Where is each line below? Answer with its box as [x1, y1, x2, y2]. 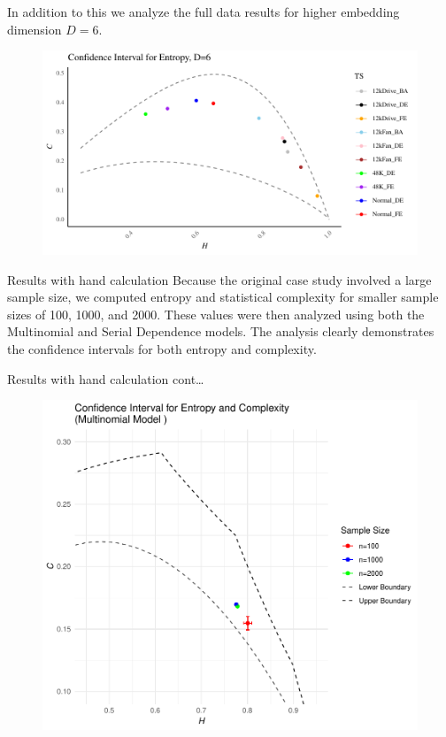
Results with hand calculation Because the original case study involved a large [7, 270, 432, 288]
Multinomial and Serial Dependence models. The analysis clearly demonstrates [7, 322, 434, 341]
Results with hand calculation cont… [7, 369, 204, 388]
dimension [7, 19, 62, 38]
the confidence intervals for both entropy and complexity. [7, 340, 317, 358]
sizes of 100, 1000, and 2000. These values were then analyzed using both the [7, 304, 425, 323]
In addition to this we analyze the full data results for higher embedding [7, 3, 400, 20]
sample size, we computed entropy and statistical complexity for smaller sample [7, 288, 439, 306]
